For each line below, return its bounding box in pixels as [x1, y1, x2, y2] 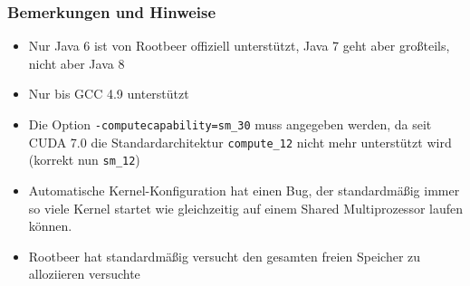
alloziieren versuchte [28, 264, 140, 283]
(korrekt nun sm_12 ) [28, 150, 140, 169]
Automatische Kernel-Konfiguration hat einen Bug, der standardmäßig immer [28, 180, 460, 199]
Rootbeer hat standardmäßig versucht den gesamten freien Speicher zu [28, 246, 421, 265]
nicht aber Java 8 [28, 53, 125, 72]
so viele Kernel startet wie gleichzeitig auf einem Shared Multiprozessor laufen [28, 198, 464, 217]
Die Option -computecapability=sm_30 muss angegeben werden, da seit [28, 115, 432, 133]
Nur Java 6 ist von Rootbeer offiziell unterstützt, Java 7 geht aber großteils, [28, 36, 450, 55]
